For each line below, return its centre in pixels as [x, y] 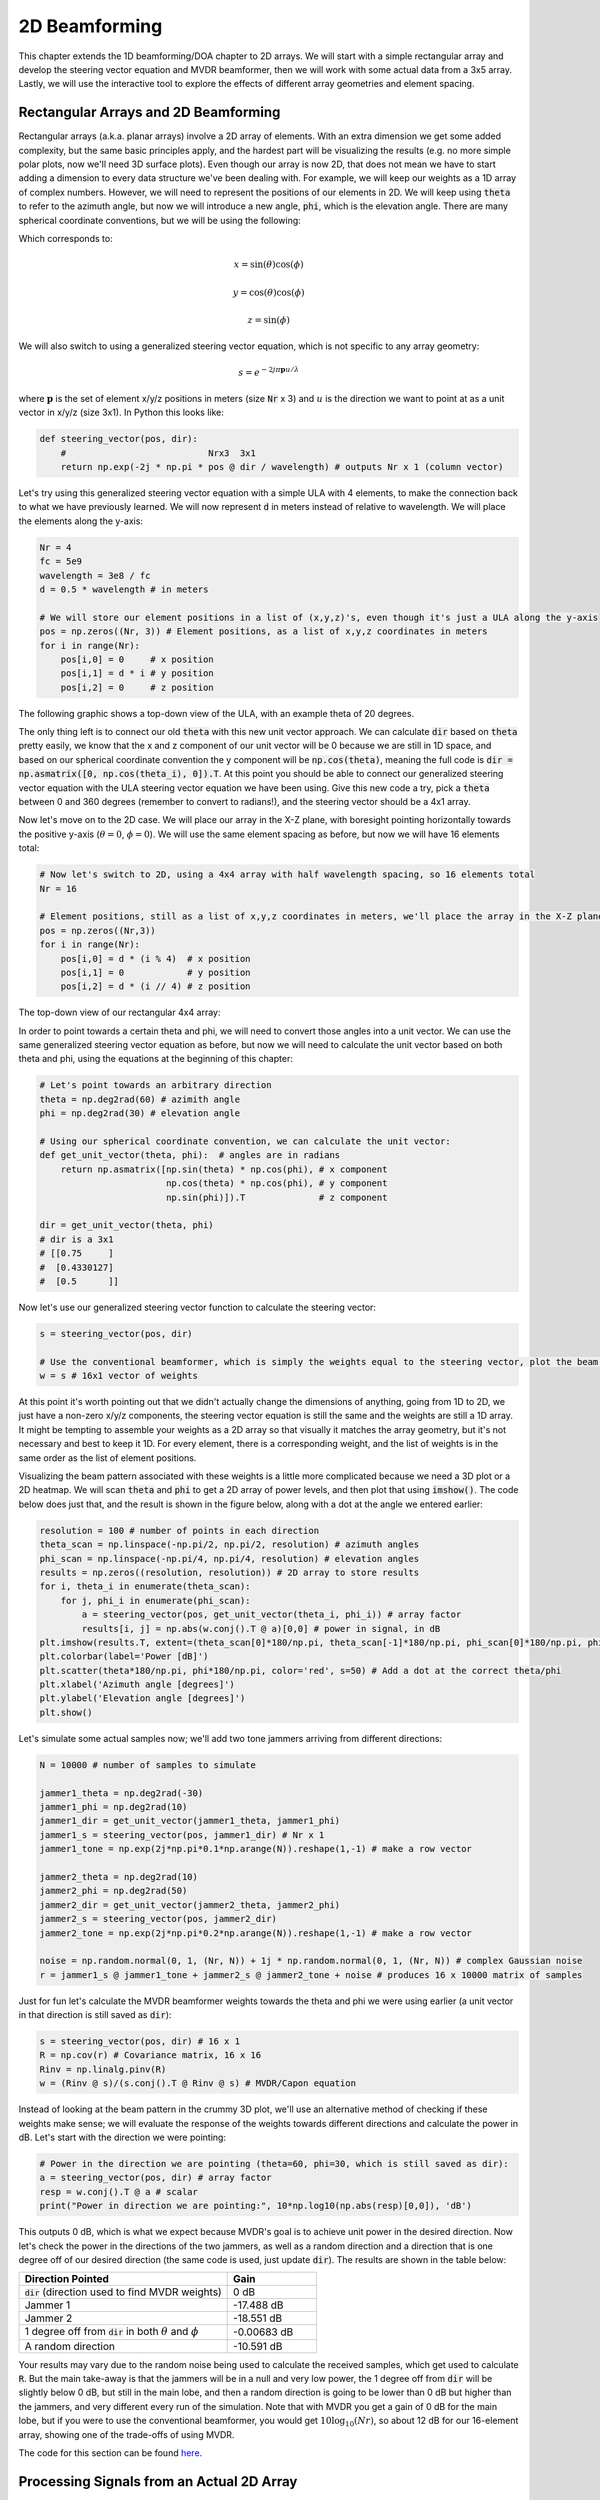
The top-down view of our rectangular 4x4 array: [119, 1012]
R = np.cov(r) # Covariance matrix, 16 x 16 [150, 2055]
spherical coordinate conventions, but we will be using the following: [160, 220]
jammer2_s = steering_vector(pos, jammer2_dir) [158, 1919]
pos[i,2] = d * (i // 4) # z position [155, 986]
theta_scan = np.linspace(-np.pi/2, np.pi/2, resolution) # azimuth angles [229, 1544]
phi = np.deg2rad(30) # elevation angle [139, 1113]
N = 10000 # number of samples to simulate [148, 1764]
